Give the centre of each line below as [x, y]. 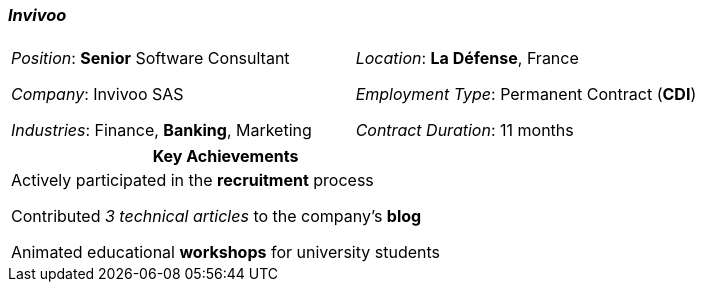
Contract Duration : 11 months [464, 130]
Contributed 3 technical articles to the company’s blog [216, 216]
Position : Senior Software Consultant [150, 58]
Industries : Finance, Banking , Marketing [161, 130]
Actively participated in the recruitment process [192, 180]
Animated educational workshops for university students [225, 252]
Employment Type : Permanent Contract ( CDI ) [526, 94]
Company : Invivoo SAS [97, 94]
